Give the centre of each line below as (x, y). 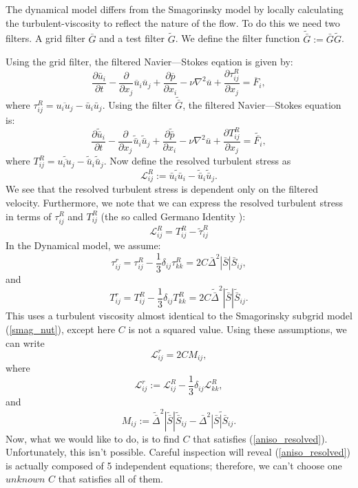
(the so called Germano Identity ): (173, 216)
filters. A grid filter (45, 38)
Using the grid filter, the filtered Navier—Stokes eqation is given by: (149, 62)
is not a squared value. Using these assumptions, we (238, 329)
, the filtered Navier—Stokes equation (262, 104)
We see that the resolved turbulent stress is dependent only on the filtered (162, 189)
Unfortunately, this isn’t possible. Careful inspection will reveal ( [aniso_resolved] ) (178, 452)
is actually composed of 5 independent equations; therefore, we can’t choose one (174, 465)
